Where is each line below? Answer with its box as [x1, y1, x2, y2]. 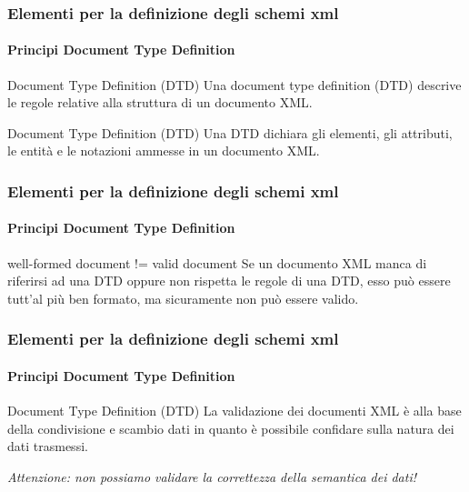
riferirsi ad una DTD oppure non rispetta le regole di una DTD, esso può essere [7, 271, 451, 290]
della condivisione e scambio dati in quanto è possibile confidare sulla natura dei [7, 418, 454, 437]
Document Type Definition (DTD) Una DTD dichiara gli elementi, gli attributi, [7, 123, 453, 142]
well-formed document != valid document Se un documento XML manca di [7, 253, 427, 272]
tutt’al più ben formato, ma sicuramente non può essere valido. [7, 288, 359, 307]
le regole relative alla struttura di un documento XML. [7, 93, 313, 112]
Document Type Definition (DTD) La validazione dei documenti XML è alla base [7, 401, 462, 420]
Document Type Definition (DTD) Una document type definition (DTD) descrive [7, 75, 462, 94]
